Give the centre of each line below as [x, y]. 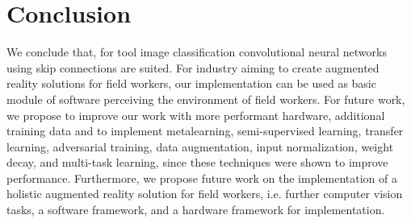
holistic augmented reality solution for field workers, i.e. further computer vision [205, 194]
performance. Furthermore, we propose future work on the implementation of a [202, 178]
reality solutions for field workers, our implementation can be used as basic [191, 83]
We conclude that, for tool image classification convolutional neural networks [197, 52]
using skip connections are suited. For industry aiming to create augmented [193, 67]
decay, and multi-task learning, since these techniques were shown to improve [197, 162]
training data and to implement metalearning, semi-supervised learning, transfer [205, 131]
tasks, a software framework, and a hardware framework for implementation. [196, 210]
